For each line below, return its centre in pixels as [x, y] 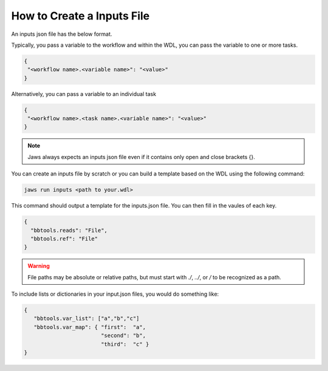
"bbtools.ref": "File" [64, 239]
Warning [39, 266]
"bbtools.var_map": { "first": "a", [90, 327]
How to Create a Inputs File [80, 16]
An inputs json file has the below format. [62, 34]
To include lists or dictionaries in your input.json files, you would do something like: [115, 294]
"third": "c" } [125, 344]
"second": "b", [123, 336]
